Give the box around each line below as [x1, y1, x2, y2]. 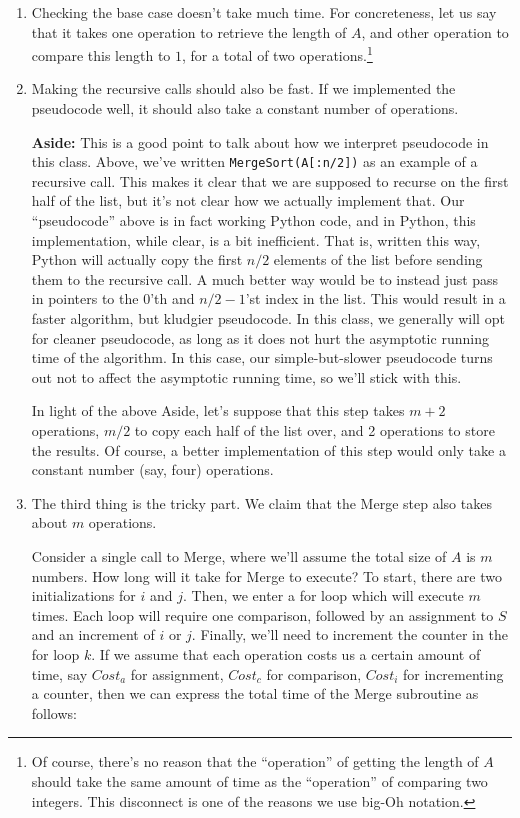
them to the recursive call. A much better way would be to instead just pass [31, 268, 499, 289]
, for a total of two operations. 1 [182, 42, 373, 65]
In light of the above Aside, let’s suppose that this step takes [31, 400, 405, 421]
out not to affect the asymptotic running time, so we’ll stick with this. [31, 366, 462, 387]
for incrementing [403, 663, 504, 684]
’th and [150, 288, 195, 309]
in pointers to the [31, 288, 139, 309]
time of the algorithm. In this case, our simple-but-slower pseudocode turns [31, 347, 493, 368]
